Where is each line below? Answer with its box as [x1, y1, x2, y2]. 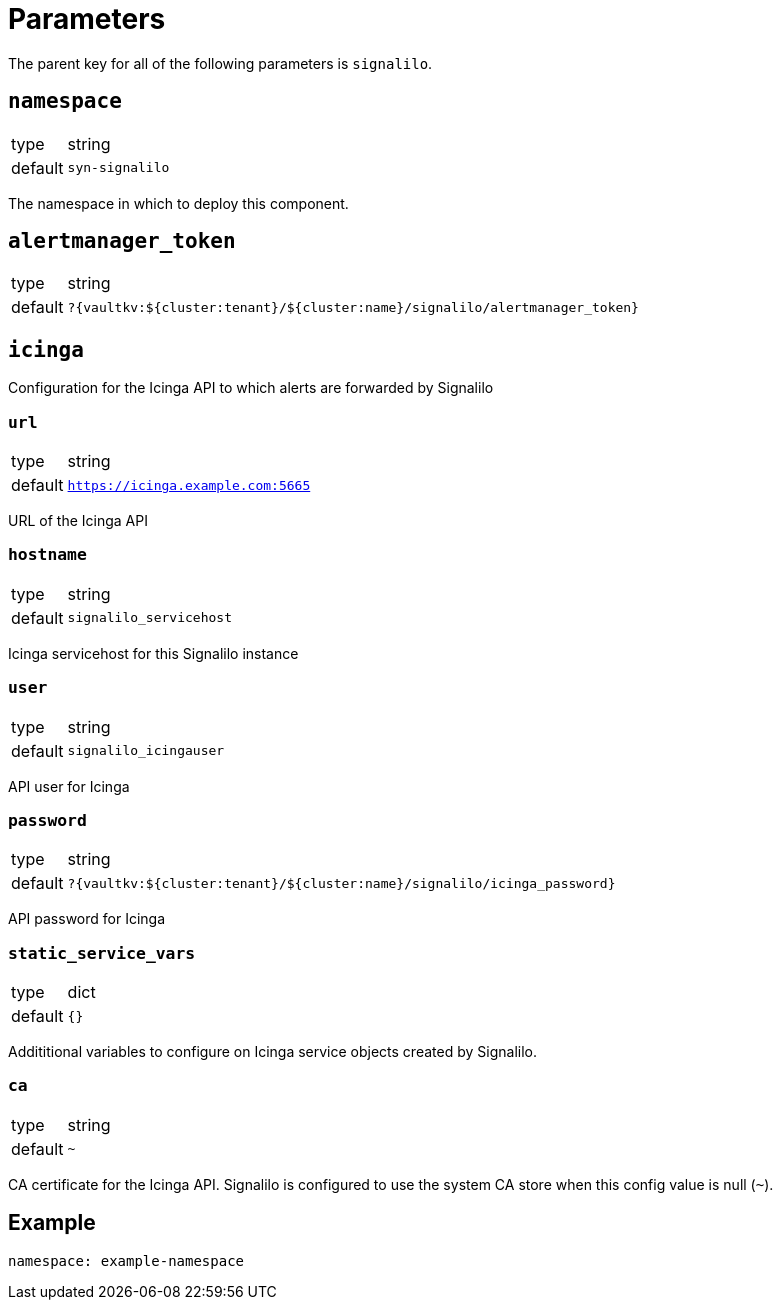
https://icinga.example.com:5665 [67, 477, 311, 493]
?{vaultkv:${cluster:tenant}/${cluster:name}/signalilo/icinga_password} [67, 875, 616, 891]
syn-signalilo [67, 160, 170, 176]
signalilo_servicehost [67, 610, 232, 626]
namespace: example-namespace [8, 1252, 245, 1269]
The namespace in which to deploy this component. [8, 194, 349, 212]
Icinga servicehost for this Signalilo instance [8, 644, 299, 662]
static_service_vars [8, 943, 196, 963]
